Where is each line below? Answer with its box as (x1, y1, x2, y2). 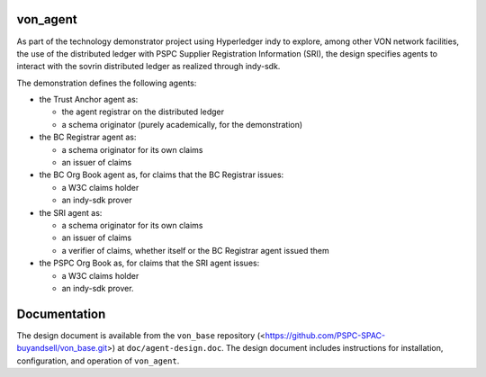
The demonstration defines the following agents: (16, 77, 197, 88)
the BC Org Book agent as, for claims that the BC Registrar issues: (39, 169, 284, 180)
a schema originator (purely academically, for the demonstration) (61, 119, 303, 130)
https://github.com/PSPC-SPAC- (265, 329, 386, 341)
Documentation (16, 306, 106, 321)
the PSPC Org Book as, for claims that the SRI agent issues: (39, 257, 260, 269)
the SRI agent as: (39, 207, 103, 218)
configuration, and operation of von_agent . (16, 355, 180, 366)
